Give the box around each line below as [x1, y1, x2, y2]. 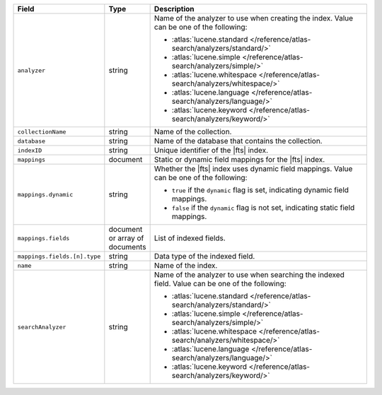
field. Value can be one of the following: [154, 279, 286, 288]
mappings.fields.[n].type [17, 252, 101, 260]
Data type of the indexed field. [154, 252, 255, 261]
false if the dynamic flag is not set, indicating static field [171, 203, 355, 212]
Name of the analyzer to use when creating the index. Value [154, 13, 354, 23]
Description [154, 4, 195, 13]
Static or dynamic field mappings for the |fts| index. [154, 155, 325, 164]
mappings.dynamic [17, 191, 74, 198]
